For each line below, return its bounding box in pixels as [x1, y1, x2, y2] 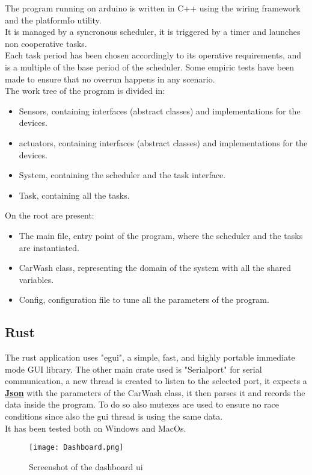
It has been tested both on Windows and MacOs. [5, 421, 186, 434]
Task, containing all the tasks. [19, 188, 130, 201]
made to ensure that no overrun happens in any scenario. [5, 72, 215, 85]
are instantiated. [19, 241, 79, 253]
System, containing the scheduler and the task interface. [19, 169, 226, 181]
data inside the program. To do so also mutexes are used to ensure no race [5, 398, 279, 411]
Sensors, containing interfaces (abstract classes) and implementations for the [19, 104, 301, 117]
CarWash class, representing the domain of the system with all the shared [19, 261, 291, 274]
